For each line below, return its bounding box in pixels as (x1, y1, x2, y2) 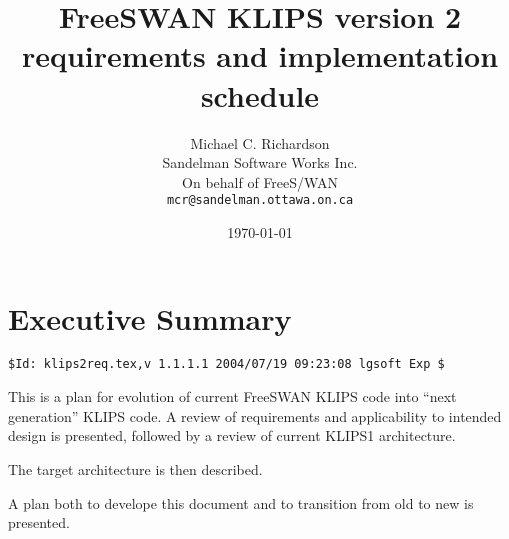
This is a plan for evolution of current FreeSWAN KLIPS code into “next (8, 386, 457, 407)
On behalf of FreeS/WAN (182, 171, 338, 192)
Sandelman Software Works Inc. (162, 152, 358, 173)
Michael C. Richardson (190, 132, 330, 153)
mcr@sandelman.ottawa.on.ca (166, 193, 354, 208)
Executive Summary (8, 297, 292, 338)
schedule (200, 74, 320, 115)
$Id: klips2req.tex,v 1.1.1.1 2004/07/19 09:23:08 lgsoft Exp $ (8, 357, 445, 372)
